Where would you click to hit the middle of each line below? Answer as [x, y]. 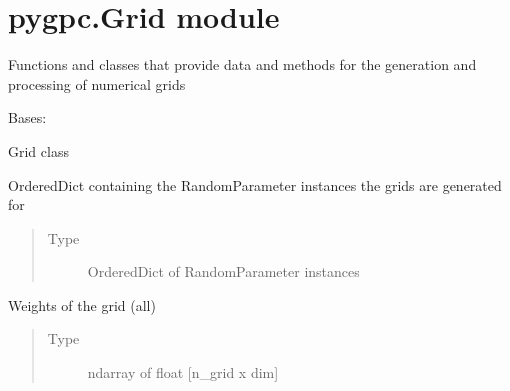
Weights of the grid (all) [82, 304]
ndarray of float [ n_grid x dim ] [183, 372]
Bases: [27, 117]
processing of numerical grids [97, 83]
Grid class [38, 150]
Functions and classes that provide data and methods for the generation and [242, 64]
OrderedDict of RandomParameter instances [223, 271]
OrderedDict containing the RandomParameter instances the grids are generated [255, 184]
